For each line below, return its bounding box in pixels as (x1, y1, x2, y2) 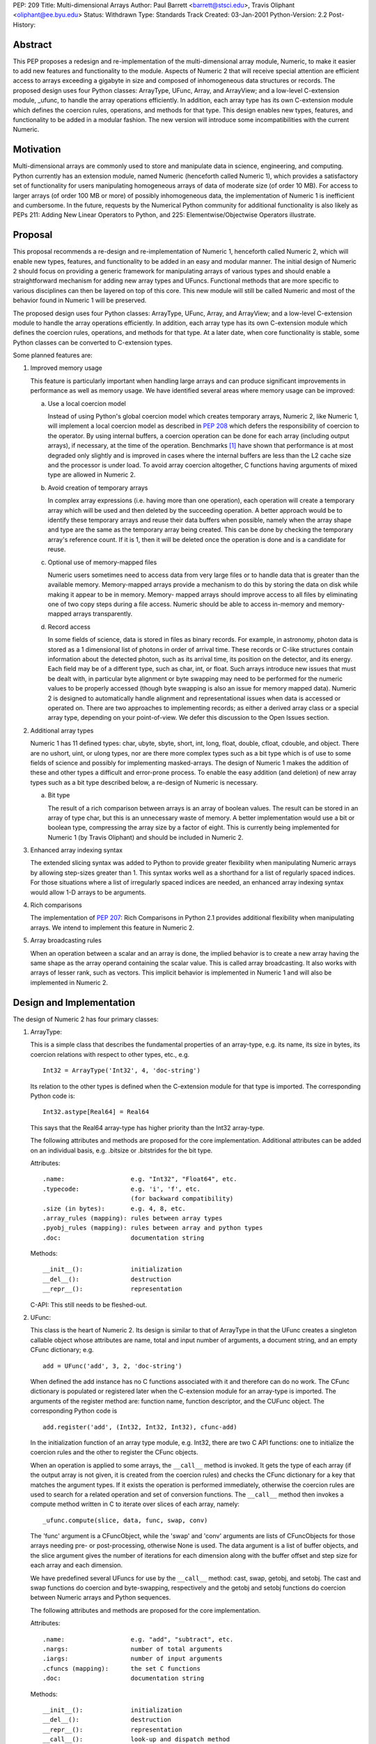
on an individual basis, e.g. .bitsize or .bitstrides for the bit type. (30, 1146, 213, 1155)
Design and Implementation (13, 996, 136, 1008)
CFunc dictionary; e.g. (30, 1346, 94, 1354)
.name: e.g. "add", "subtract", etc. (42, 1635, 234, 1643)
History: (13, 20, 36, 29)
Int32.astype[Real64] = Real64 (42, 1108, 150, 1116)
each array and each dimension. (30, 1561, 123, 1570)
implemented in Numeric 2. (30, 978, 108, 986)
